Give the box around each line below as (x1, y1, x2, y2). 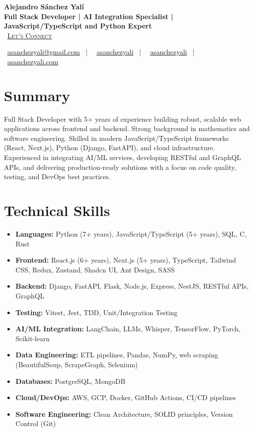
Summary (4, 85, 70, 105)
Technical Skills (4, 200, 110, 220)
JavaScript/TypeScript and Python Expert (4, 21, 152, 31)
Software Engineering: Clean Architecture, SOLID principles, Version (15, 408, 233, 419)
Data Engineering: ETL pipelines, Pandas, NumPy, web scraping (15, 350, 218, 360)
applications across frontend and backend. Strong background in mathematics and (4, 123, 250, 134)
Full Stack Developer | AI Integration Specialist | (4, 11, 173, 21)
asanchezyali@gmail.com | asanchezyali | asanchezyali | (7, 47, 195, 57)
